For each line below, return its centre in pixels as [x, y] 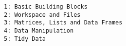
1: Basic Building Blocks [46, 7]
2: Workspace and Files [42, 15]
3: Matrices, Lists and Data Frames [63, 23]
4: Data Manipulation [39, 30]
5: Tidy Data [25, 39]
